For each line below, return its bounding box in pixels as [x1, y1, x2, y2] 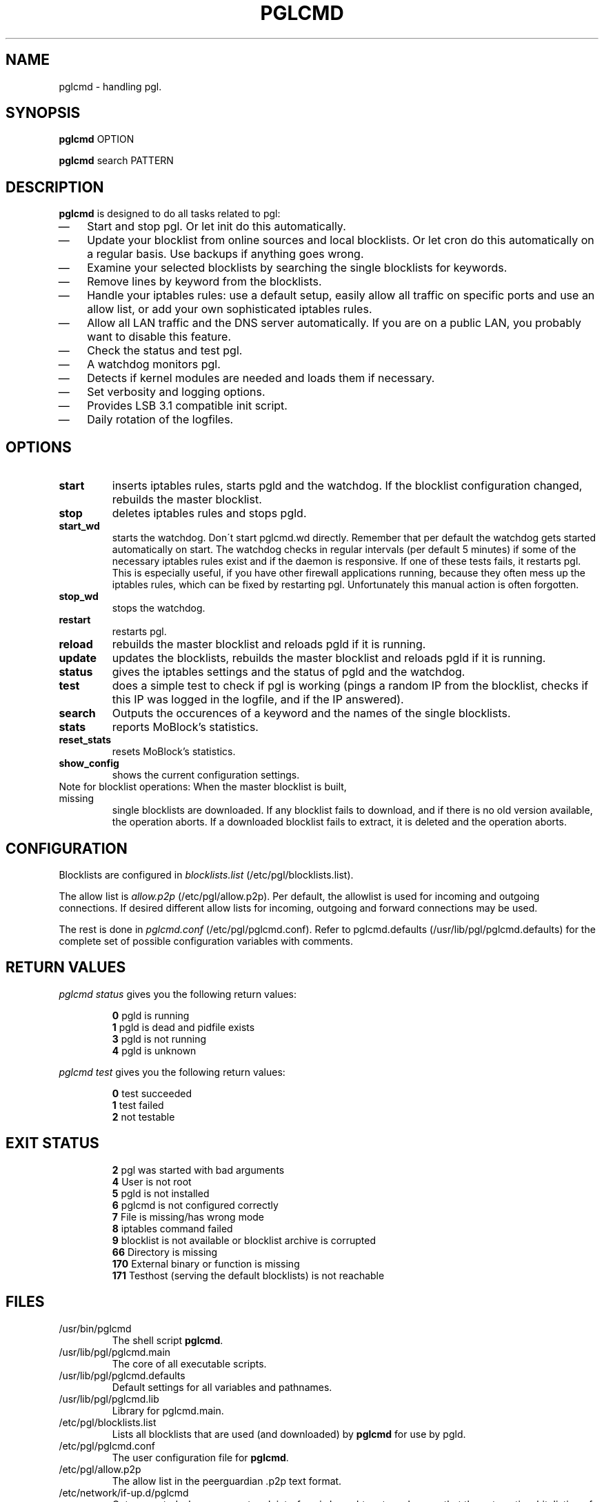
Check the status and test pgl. [87, 343, 243, 358]
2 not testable [112, 1110, 175, 1123]
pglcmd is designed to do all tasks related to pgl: [59, 208, 281, 220]
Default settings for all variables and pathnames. [112, 1381, 332, 1393]
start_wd [59, 520, 100, 532]
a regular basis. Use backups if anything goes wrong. [87, 247, 364, 261]
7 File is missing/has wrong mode [112, 1210, 265, 1223]
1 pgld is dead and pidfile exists [112, 1021, 255, 1033]
